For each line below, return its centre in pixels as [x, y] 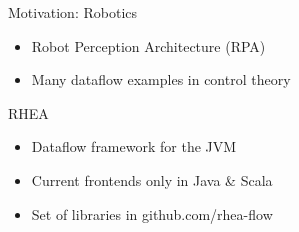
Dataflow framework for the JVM [134, 146]
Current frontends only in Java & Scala [152, 179]
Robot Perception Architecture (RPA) [148, 45]
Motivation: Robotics [73, 12]
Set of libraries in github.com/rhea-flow [152, 213]
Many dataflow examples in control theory [161, 79]
